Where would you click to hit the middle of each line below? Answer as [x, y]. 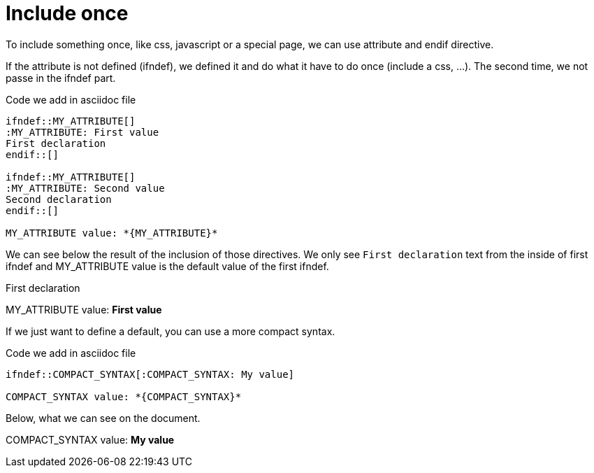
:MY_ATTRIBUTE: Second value [85, 188]
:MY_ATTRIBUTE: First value [82, 132]
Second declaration [59, 199]
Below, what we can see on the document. [103, 418]
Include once [67, 13]
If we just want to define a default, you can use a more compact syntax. [171, 331]
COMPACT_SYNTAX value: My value [90, 439]
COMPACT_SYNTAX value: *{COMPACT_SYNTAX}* [124, 396]
